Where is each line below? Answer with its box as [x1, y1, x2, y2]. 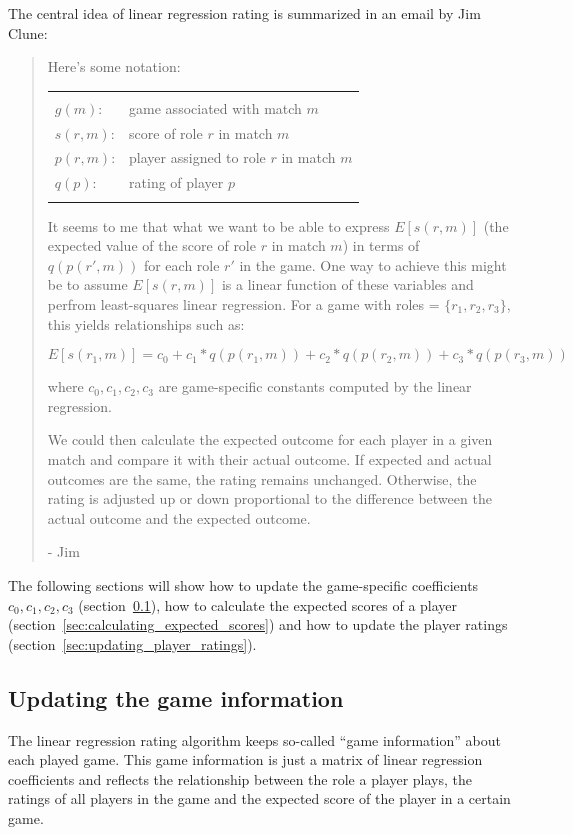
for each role [143, 254, 220, 275]
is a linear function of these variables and [221, 274, 474, 295]
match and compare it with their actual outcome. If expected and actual [47, 449, 492, 469]
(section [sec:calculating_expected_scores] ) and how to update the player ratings [8, 614, 508, 635]
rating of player [129, 172, 224, 193]
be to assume [47, 274, 128, 295]
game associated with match [129, 97, 302, 118]
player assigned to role [129, 147, 266, 168]
